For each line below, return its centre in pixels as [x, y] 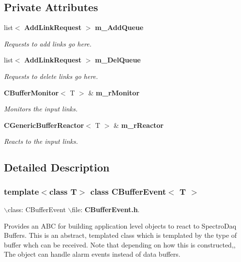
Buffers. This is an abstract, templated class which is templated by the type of [120, 235]
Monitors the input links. [41, 109]
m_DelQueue [118, 60]
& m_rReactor [139, 125]
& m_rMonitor [114, 92]
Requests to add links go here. [48, 43]
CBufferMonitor [31, 92]
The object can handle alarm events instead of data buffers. [92, 254]
